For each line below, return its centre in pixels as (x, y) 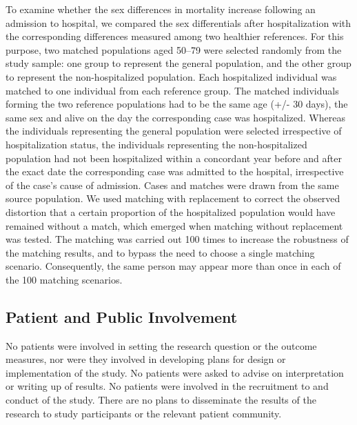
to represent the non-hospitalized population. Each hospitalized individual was (171, 76)
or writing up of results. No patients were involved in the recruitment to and (167, 386)
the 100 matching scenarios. (64, 279)
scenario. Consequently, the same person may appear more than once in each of (173, 266)
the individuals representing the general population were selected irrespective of (174, 131)
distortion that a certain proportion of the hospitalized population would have (171, 211)
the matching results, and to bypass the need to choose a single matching (160, 252)
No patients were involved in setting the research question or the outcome (161, 345)
